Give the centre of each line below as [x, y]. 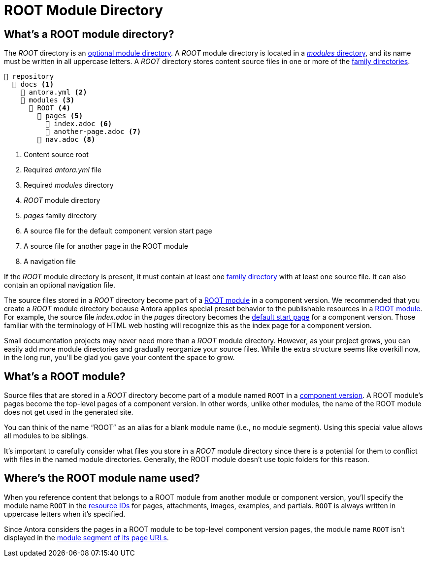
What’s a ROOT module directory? [89, 34]
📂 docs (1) [33, 84]
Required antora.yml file [63, 170]
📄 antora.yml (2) [54, 92]
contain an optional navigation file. [60, 285]
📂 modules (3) [48, 100]
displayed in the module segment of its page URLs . [86, 537]
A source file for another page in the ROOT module [106, 246]
